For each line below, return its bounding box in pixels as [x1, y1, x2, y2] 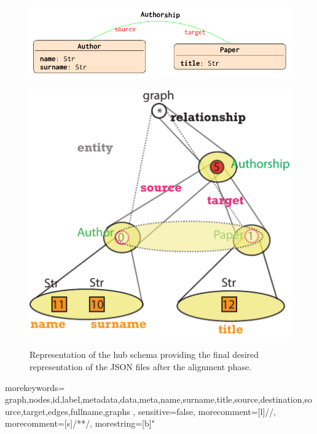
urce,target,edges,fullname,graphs [5, 405, 130, 417]
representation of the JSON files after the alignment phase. [29, 360, 252, 373]
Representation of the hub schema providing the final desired [29, 348, 259, 361]
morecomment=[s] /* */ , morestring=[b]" [5, 417, 155, 430]
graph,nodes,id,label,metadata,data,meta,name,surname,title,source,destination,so [5, 393, 312, 406]
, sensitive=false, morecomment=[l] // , [133, 405, 276, 417]
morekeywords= [5, 381, 65, 393]
